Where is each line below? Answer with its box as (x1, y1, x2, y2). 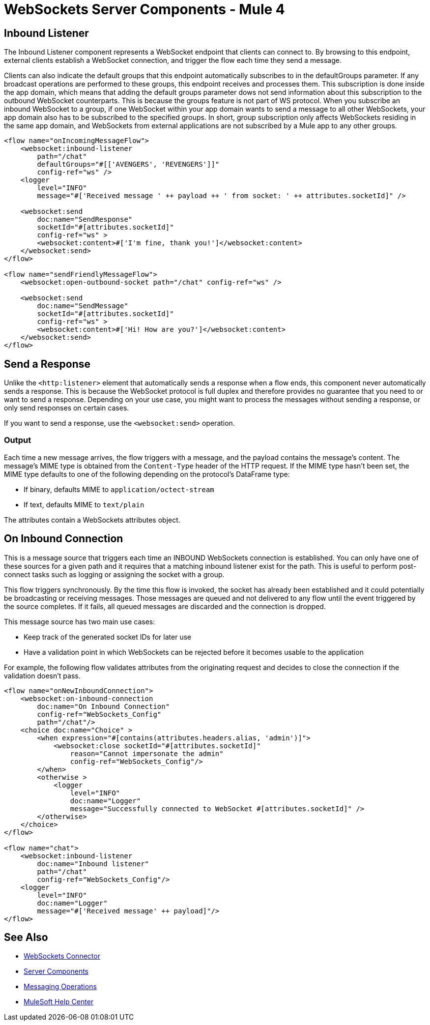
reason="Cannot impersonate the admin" (70, 749, 224, 758)
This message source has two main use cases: (4, 617, 155, 626)
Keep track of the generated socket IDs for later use (24, 632, 192, 641)
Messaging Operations (24, 982, 97, 991)
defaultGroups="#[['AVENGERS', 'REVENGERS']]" (37, 160, 220, 169)
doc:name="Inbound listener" (37, 859, 149, 868)
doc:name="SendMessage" (37, 302, 128, 310)
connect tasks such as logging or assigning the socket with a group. (4, 570, 225, 579)
